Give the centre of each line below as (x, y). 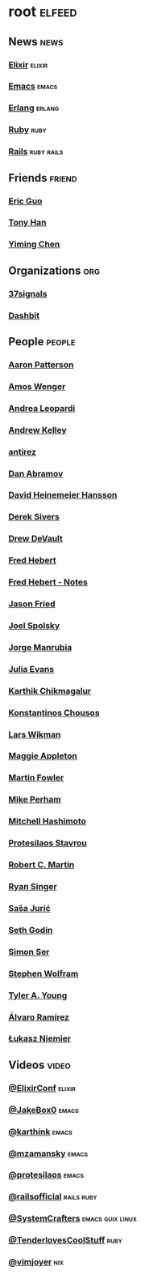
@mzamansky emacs (48, 1153)
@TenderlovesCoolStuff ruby (66, 1240)
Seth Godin (31, 930)
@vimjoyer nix (36, 1262)
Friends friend (43, 178)
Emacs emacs (33, 86)
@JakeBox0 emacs (43, 1110)
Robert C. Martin (41, 865)
